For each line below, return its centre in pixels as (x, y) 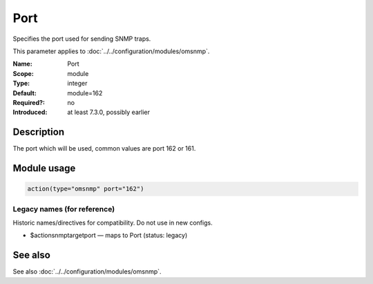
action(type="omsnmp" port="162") (86, 189)
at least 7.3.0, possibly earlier (108, 112)
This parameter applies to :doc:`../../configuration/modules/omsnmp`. (111, 51)
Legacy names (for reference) (64, 209)
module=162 (85, 93)
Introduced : (30, 112)
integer (77, 84)
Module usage (44, 168)
